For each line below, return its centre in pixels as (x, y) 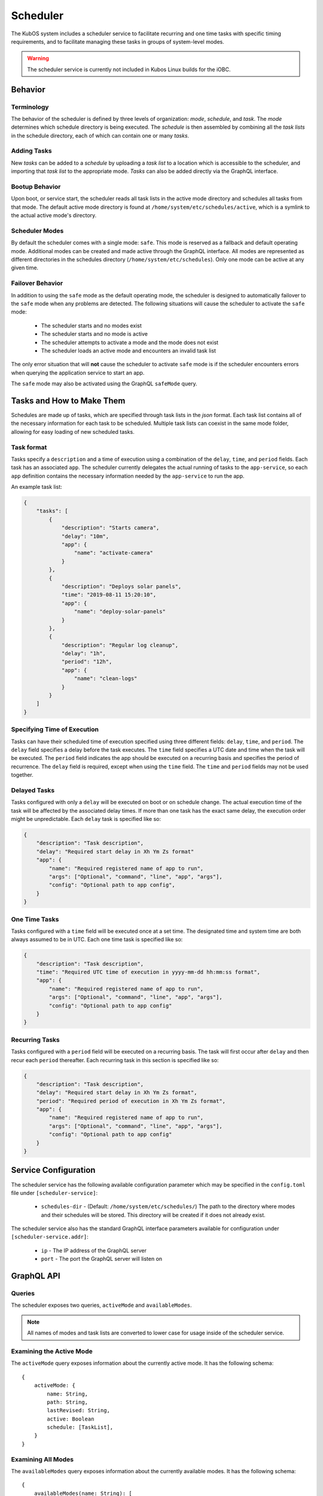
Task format (29, 447)
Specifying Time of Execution (55, 729)
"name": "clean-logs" (106, 679)
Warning (38, 58)
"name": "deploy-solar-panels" (120, 612)
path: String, (68, 1402)
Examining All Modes (42, 1459)
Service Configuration (53, 1170)
